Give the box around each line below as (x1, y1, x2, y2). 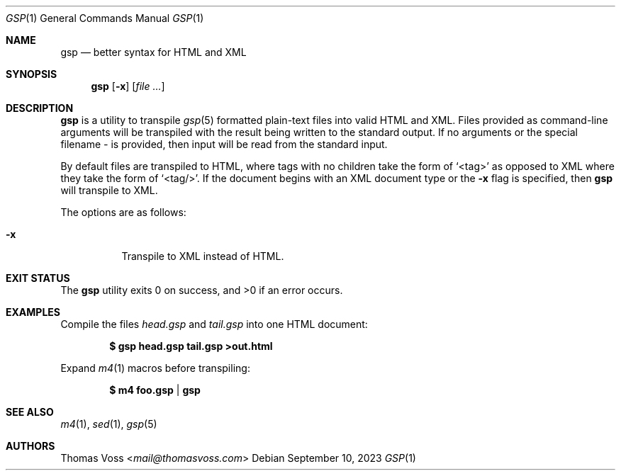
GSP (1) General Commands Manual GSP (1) (6, 12, 204, 24)
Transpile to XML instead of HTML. (121, 250, 284, 262)
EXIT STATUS (6, 272, 70, 284)
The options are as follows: (60, 206, 186, 218)
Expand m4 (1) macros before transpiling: (60, 362, 250, 374)
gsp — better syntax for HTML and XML (60, 46, 247, 58)
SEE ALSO (6, 406, 54, 418)
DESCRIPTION (6, 102, 74, 114)
